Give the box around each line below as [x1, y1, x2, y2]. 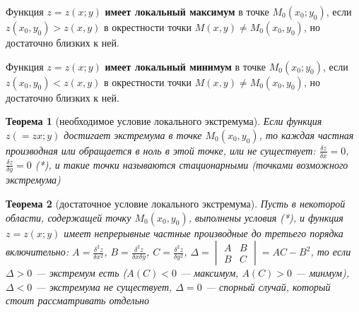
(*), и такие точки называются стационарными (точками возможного [35, 157, 348, 172]
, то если [310, 244, 351, 259]
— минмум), [295, 265, 350, 280]
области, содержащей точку [6, 210, 131, 224]
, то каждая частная [259, 127, 354, 142]
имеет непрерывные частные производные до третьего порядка [64, 225, 343, 240]
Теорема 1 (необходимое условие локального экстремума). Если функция [6, 114, 322, 128]
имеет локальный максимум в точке [105, 4, 269, 18]
